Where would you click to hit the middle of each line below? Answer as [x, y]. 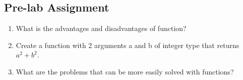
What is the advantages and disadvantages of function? [101, 28]
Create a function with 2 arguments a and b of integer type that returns [128, 45]
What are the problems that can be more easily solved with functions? [125, 71]
